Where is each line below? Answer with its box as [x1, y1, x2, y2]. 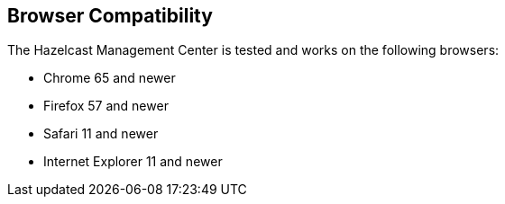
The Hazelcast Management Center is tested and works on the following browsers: [7, 42, 500, 58]
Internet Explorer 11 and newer [43, 154, 223, 170]
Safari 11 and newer [43, 126, 159, 142]
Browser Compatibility [7, 4, 213, 27]
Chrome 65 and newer [43, 70, 176, 86]
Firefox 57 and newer [43, 98, 169, 114]
